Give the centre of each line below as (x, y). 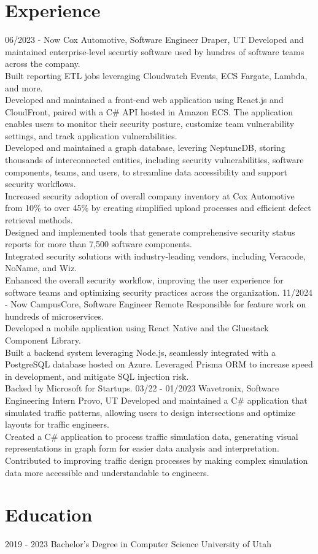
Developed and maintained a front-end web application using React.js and (144, 100)
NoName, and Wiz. (41, 268)
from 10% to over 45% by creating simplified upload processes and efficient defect (158, 208)
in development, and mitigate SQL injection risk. (97, 376)
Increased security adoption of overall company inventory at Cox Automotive (150, 195)
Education (49, 514)
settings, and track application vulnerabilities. (91, 135)
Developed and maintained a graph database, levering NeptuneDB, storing (145, 148)
